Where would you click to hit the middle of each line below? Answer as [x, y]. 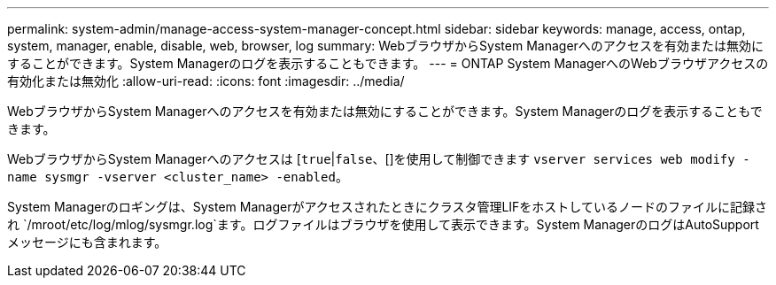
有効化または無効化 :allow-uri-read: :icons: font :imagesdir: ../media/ [206, 81]
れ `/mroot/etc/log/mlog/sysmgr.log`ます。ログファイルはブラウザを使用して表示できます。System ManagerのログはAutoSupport [383, 224]
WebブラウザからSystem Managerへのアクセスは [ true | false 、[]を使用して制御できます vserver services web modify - [379, 159]
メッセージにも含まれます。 [87, 242]
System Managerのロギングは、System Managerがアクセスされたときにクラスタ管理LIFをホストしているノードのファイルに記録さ [387, 207]
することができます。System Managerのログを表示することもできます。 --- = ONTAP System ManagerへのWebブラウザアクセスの [388, 63]
